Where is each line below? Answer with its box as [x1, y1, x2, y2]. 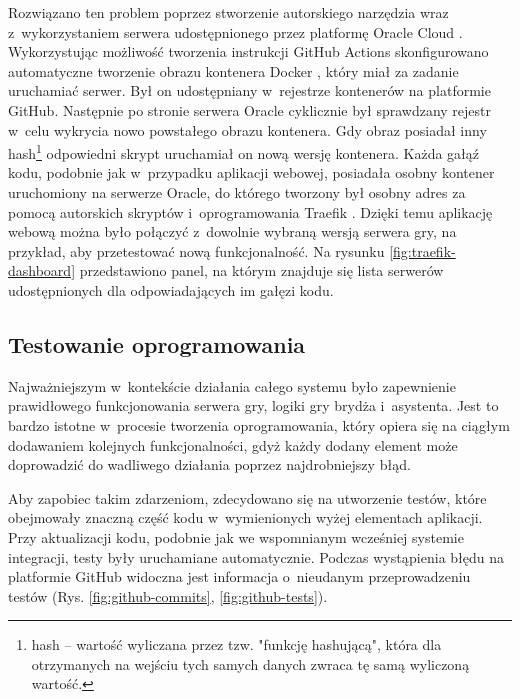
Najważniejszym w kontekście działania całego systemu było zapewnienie [8, 375, 456, 396]
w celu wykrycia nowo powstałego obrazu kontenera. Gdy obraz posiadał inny [8, 119, 487, 140]
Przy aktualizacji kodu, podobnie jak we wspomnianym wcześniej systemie [8, 526, 464, 547]
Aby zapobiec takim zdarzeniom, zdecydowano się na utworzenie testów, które [8, 487, 487, 508]
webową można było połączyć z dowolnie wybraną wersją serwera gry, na [8, 221, 457, 242]
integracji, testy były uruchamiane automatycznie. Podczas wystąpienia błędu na [8, 546, 505, 567]
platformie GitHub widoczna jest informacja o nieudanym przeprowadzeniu [8, 566, 471, 587]
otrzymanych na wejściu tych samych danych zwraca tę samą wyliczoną [31, 653, 470, 674]
